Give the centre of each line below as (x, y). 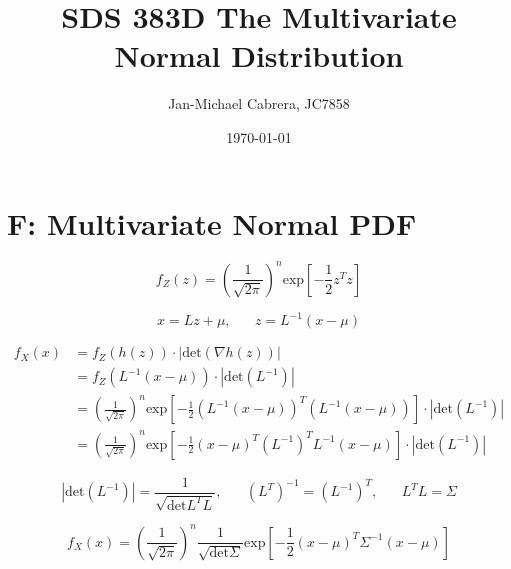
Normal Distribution (259, 55)
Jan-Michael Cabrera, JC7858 (259, 103)
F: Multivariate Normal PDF (212, 222)
